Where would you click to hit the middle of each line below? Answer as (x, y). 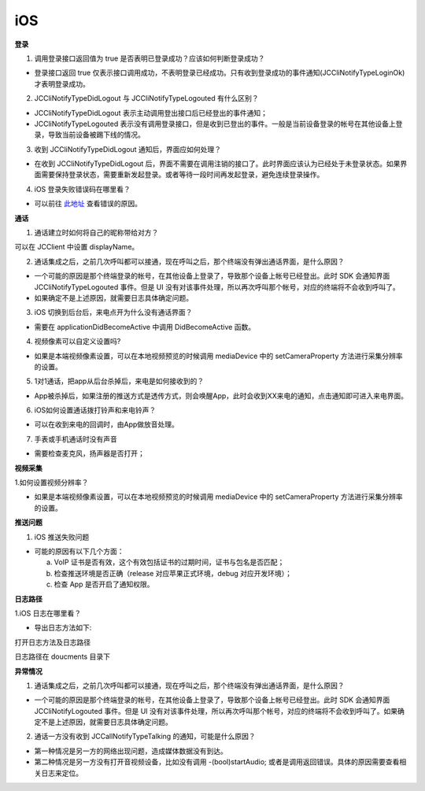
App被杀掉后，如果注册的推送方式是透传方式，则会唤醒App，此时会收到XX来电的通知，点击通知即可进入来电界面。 (221, 395)
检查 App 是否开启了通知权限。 (104, 584)
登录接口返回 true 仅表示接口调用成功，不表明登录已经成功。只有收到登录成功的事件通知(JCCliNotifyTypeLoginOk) (220, 73)
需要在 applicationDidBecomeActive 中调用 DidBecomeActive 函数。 (145, 327)
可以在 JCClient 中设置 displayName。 (77, 247)
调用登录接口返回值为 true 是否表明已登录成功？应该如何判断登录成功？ (150, 58)
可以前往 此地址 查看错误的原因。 (88, 204)
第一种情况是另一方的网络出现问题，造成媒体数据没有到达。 (131, 751)
